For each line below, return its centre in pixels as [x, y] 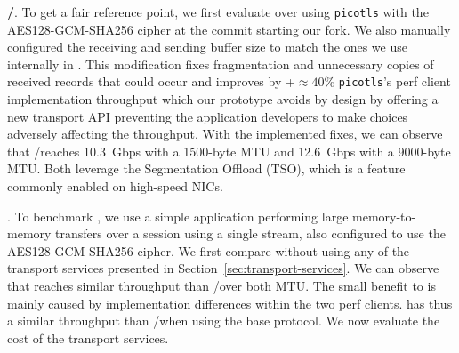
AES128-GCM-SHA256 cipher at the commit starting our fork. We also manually [229, 29]
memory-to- [384, 216]
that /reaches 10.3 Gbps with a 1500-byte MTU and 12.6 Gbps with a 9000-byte [229, 151]
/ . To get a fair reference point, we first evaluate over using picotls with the [218, 12]
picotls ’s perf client [395, 81]
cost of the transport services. [88, 337]
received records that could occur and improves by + [151, 81]
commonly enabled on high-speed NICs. [115, 186]
